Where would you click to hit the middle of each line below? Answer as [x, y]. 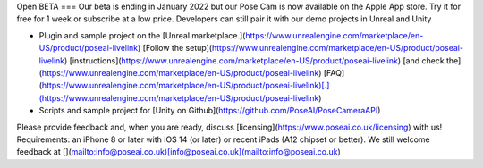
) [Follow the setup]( [175, 48]
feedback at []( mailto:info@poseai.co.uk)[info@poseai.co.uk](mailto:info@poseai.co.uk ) [179, 152]
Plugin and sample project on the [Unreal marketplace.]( [142, 35]
